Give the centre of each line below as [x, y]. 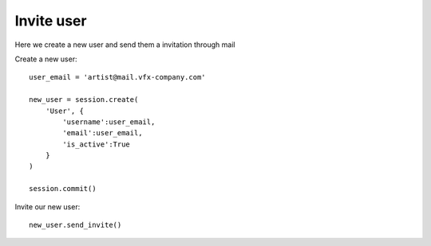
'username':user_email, [109, 122]
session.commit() [63, 189]
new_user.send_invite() [75, 225]
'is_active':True [97, 144]
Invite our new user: [47, 206]
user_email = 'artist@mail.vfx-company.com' [118, 77]
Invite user [51, 21]
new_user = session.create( [84, 100]
